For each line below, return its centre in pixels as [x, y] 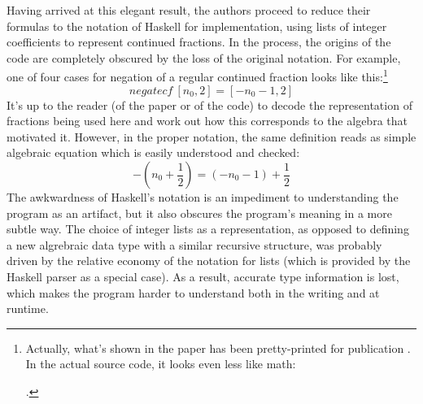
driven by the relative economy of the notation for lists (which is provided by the [209, 261]
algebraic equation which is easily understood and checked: [153, 152]
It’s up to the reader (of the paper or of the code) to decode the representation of [209, 104]
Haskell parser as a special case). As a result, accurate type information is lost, [203, 276]
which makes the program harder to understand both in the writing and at [193, 292]
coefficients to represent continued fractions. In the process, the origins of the [199, 42]
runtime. [28, 308]
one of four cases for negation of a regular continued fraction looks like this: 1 [197, 76]
